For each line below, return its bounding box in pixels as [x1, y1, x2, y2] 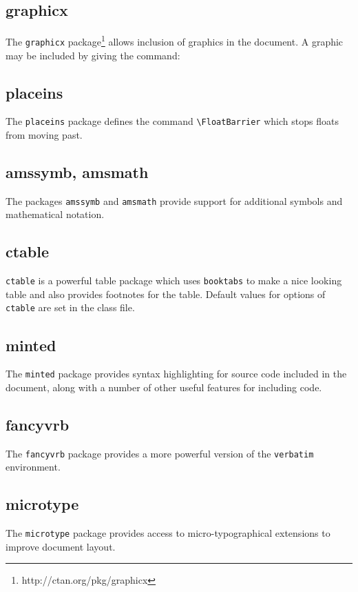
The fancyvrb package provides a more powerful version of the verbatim [6, 446, 314, 460]
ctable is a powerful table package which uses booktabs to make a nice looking [6, 273, 342, 288]
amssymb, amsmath [6, 161, 149, 182]
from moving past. [6, 127, 83, 141]
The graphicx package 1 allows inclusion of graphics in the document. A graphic [6, 32, 344, 48]
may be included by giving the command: [6, 48, 180, 62]
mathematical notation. [6, 207, 105, 221]
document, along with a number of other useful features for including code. [6, 379, 322, 394]
